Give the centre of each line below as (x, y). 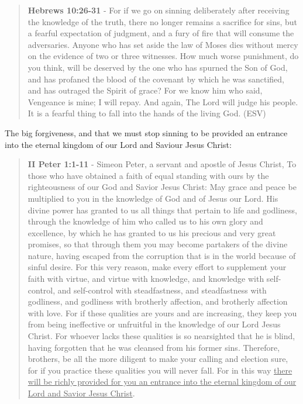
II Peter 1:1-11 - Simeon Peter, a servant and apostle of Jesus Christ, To (162, 164)
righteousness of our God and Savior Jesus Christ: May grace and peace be (162, 187)
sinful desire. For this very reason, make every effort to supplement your (157, 267)
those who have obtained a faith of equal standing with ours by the (148, 175)
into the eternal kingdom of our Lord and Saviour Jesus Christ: (118, 144)
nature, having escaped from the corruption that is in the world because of (162, 255)
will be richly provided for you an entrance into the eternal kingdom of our (162, 381)
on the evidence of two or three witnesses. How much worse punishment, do (163, 56)
